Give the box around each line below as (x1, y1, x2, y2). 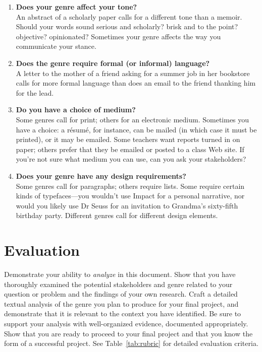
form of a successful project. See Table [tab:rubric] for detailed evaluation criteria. (4, 338, 258, 348)
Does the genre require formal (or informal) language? (16, 57, 210, 68)
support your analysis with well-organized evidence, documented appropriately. (4, 318, 248, 328)
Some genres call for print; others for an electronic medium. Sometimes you (16, 114, 249, 124)
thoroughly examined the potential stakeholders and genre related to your (4, 278, 233, 289)
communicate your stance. (16, 41, 96, 51)
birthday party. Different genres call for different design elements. (16, 210, 218, 221)
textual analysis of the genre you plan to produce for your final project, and (4, 298, 239, 309)
